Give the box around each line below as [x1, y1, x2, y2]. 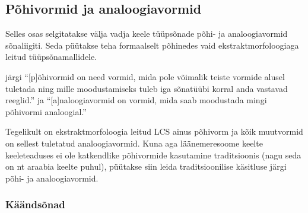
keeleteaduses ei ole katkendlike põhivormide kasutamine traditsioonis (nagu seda [5, 148, 301, 161]
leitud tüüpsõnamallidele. [5, 50, 97, 63]
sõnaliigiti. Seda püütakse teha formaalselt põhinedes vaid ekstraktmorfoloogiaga [5, 39, 299, 51]
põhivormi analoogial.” [5, 105, 87, 117]
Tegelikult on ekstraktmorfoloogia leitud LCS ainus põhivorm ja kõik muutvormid [5, 125, 303, 138]
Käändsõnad [5, 197, 65, 212]
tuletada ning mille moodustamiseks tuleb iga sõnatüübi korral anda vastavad [5, 82, 288, 94]
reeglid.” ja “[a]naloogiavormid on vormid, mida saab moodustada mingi [5, 94, 267, 106]
